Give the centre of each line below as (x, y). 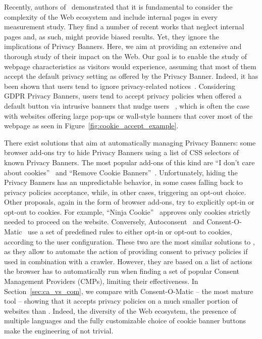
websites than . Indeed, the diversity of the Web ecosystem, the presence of (120, 310)
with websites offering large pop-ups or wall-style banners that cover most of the (128, 115)
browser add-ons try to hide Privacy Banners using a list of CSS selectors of (122, 152)
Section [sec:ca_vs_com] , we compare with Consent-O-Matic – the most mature (129, 291)
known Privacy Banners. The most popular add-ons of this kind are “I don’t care (129, 162)
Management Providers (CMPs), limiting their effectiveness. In (101, 281)
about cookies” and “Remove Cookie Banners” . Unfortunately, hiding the (121, 172)
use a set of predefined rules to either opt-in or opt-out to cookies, (130, 232)
